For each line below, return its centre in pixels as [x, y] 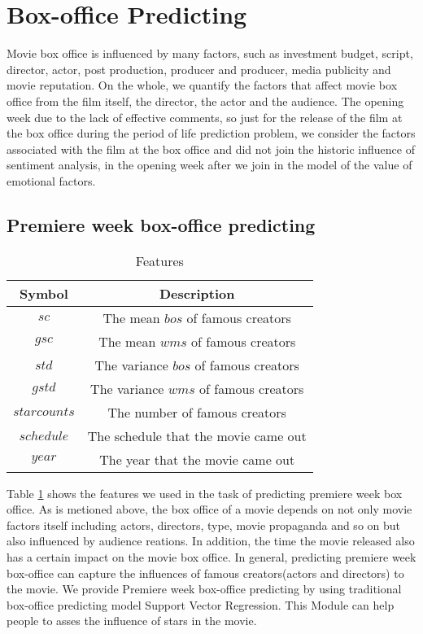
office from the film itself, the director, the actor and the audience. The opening [205, 101]
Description [197, 293]
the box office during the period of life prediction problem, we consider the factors [211, 133]
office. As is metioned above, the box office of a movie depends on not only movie [209, 509]
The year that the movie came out [197, 459]
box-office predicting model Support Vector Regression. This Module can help [201, 604]
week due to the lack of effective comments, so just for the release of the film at [205, 117]
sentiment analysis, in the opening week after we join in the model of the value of [209, 165]
